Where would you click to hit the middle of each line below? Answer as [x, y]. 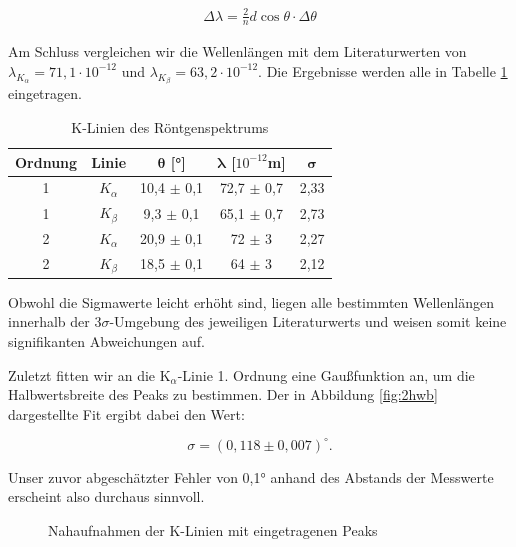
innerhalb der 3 [55, 321]
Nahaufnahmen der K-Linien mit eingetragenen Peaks [213, 530]
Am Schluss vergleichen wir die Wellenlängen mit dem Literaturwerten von [237, 51]
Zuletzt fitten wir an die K [89, 374]
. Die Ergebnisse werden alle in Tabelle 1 [383, 70]
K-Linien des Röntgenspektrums [170, 127]
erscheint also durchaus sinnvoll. [106, 496]
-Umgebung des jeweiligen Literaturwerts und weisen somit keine [308, 321]
